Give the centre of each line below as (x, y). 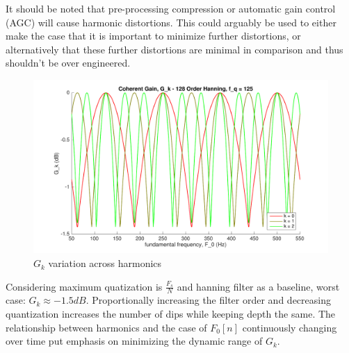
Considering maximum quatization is (84, 286)
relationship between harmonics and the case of (106, 327)
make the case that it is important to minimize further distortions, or (153, 36)
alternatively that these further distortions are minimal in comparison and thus (174, 49)
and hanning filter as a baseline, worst (258, 286)
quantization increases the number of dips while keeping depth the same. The (171, 314)
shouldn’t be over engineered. (68, 63)
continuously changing (290, 327)
